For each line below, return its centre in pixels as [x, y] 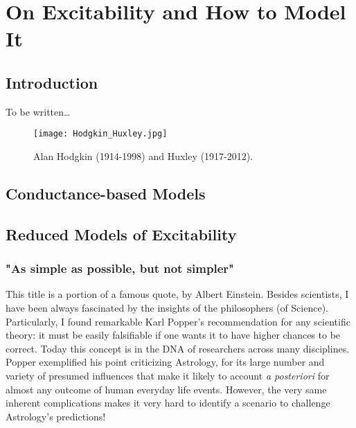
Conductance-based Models [106, 193]
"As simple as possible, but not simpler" [120, 268]
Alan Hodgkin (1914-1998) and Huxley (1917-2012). [143, 156]
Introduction [52, 82]
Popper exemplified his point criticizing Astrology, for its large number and [165, 362]
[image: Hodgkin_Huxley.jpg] [100, 134]
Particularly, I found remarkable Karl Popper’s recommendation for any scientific [178, 321]
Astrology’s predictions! [56, 416]
